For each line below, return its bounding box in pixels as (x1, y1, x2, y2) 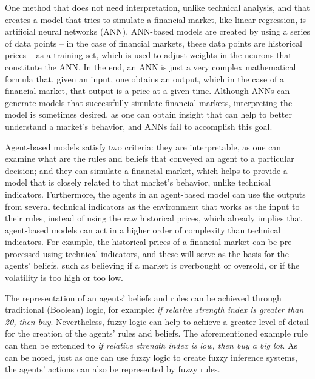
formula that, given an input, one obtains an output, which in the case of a (5, 72, 284, 85)
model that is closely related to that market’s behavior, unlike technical (5, 176, 271, 189)
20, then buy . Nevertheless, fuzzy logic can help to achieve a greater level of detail (5, 315, 309, 327)
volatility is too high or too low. (5, 271, 123, 284)
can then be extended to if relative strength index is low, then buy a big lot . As (5, 339, 298, 352)
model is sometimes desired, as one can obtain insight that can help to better (5, 108, 293, 121)
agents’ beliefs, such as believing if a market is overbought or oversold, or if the (5, 259, 300, 272)
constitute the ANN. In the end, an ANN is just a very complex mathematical (5, 60, 296, 73)
